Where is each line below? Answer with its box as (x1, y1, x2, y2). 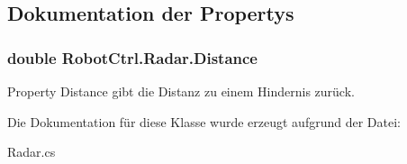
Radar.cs (7, 142, 56, 161)
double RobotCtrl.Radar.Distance (7, 46, 258, 68)
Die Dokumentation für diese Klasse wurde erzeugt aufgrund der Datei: (7, 112, 401, 131)
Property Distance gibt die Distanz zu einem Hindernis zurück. (7, 82, 355, 100)
